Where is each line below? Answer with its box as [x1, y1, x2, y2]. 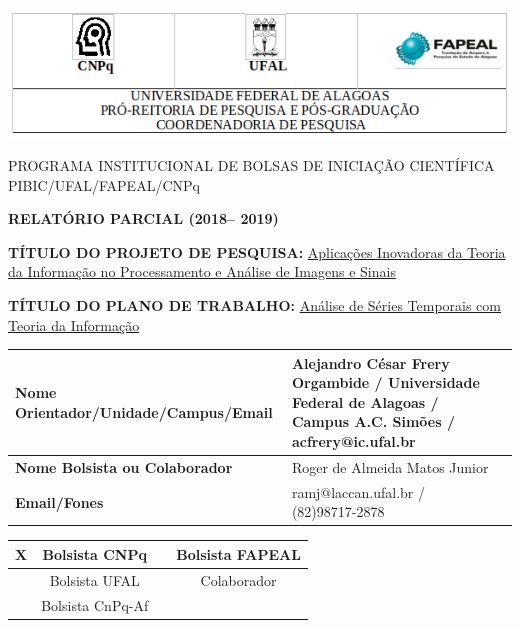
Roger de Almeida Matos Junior [291, 456, 489, 477]
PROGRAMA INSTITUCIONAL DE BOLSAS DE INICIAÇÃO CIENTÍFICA [8, 155, 495, 176]
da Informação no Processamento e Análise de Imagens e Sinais [8, 261, 396, 282]
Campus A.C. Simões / [291, 411, 455, 432]
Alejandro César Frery [291, 352, 450, 373]
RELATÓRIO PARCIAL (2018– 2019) [8, 208, 279, 229]
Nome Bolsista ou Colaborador [15, 456, 233, 477]
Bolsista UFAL [49, 569, 140, 590]
